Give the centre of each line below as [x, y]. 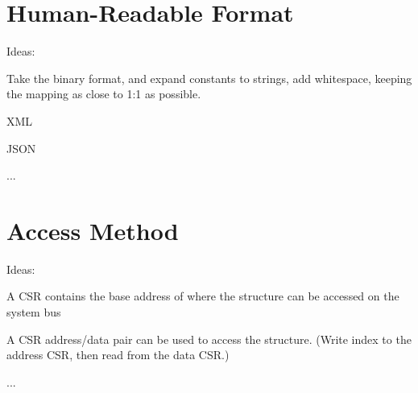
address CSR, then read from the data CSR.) [118, 355]
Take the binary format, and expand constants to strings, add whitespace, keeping [209, 78]
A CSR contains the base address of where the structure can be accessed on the [203, 296]
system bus [34, 312]
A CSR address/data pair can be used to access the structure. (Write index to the [209, 339]
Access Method [93, 230]
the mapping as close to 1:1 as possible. [104, 94]
